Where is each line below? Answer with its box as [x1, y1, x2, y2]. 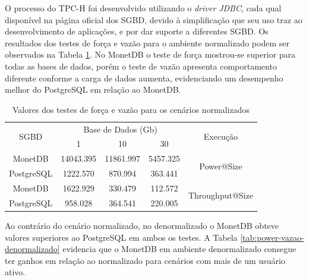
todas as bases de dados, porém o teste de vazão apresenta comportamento [5, 59, 277, 72]
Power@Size [199, 159, 242, 172]
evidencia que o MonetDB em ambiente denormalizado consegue [62, 243, 297, 255]
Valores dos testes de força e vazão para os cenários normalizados [12, 103, 250, 115]
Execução [203, 130, 238, 143]
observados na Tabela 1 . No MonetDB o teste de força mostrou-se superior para [5, 48, 296, 61]
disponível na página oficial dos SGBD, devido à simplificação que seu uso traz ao [5, 13, 302, 26]
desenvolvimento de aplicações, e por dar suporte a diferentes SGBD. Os [5, 25, 269, 37]
